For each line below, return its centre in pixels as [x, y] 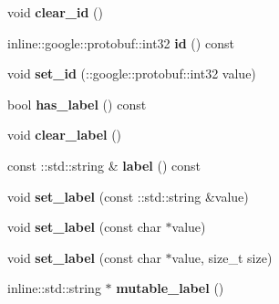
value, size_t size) [222, 257]
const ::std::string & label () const [104, 165]
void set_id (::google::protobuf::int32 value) [132, 73]
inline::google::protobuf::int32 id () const [121, 42]
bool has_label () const [77, 104]
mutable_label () [170, 288]
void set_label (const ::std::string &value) [128, 196]
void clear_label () [65, 135]
